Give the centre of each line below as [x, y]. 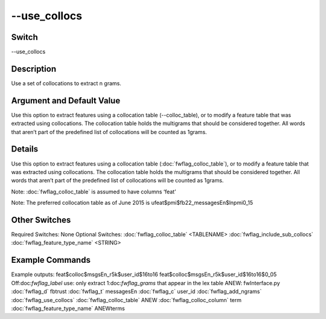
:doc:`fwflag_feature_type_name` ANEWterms [68, 308]
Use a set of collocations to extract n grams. [66, 83]
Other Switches [41, 220]
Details [25, 149]
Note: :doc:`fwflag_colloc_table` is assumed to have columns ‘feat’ [94, 192]
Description [34, 69]
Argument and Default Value [66, 101]
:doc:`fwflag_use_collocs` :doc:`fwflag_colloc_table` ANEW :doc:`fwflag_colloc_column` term [126, 300]
